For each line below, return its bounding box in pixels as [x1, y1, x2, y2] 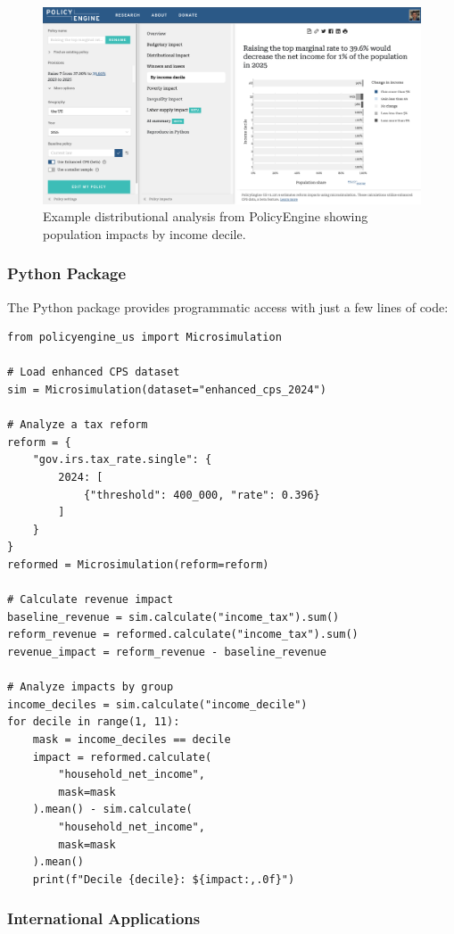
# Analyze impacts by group [7, 681, 174, 694]
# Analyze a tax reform [7, 418, 148, 432]
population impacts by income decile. [43, 224, 246, 243]
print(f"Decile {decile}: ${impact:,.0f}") [32, 872, 295, 886]
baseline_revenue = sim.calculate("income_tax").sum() [7, 610, 340, 624]
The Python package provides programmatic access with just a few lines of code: [7, 297, 449, 316]
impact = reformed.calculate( [32, 750, 212, 764]
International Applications [7, 907, 201, 930]
